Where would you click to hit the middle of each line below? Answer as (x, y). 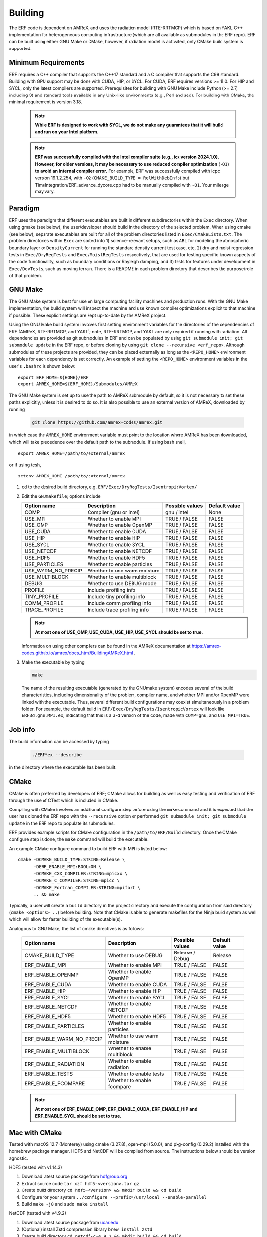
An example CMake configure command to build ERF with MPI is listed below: (88, 848)
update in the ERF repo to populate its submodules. (62, 823)
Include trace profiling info (118, 610)
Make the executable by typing (53, 662)
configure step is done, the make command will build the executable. (79, 839)
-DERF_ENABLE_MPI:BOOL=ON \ (67, 867)
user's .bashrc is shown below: (42, 366)
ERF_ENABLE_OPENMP (51, 975)
